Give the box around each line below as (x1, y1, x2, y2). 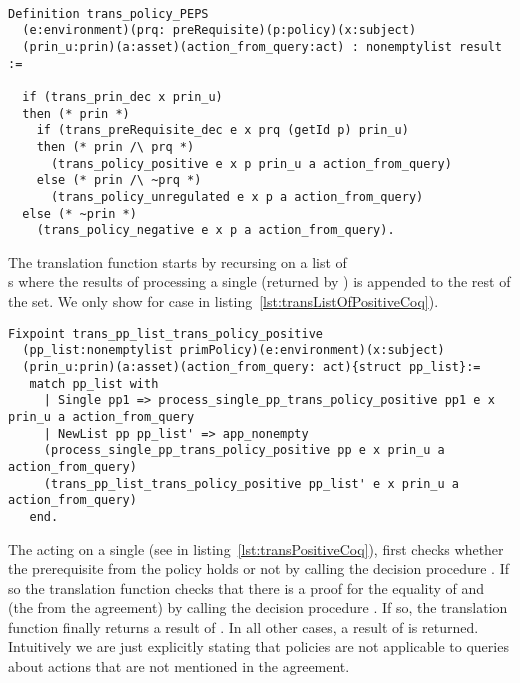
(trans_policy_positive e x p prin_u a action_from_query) (50, 156, 452, 171)
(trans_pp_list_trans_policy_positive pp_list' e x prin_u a (43, 476, 460, 491)
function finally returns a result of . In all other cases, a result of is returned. (8, 616, 479, 637)
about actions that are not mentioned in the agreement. (8, 656, 350, 677)
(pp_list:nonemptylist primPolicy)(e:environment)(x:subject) (22, 343, 445, 358)
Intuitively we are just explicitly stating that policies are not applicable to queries (8, 636, 509, 657)
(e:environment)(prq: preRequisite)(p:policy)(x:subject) (22, 23, 417, 38)
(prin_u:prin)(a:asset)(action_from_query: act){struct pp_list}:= (22, 359, 481, 374)
